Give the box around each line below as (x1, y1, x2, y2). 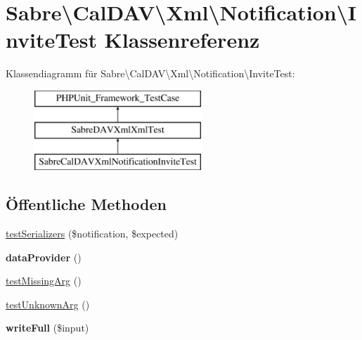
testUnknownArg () (6, 296, 90, 311)
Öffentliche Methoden (6, 193, 167, 215)
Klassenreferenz (104, 25, 260, 54)
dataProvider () (6, 249, 82, 264)
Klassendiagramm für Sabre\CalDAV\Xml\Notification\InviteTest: (6, 66, 295, 81)
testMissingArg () (6, 273, 82, 288)
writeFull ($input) (6, 320, 89, 335)
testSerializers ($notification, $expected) (6, 226, 179, 241)
